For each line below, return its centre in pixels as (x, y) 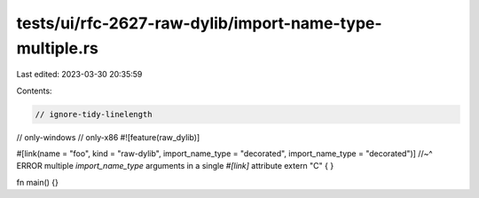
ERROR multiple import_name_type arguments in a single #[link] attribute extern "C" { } (175, 166)
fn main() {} (38, 182)
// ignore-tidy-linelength (94, 114)
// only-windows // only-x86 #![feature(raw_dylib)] (108, 137)
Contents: (34, 91)
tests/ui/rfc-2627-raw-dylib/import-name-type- (199, 23)
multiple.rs (58, 48)
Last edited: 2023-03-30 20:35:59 (79, 75)
